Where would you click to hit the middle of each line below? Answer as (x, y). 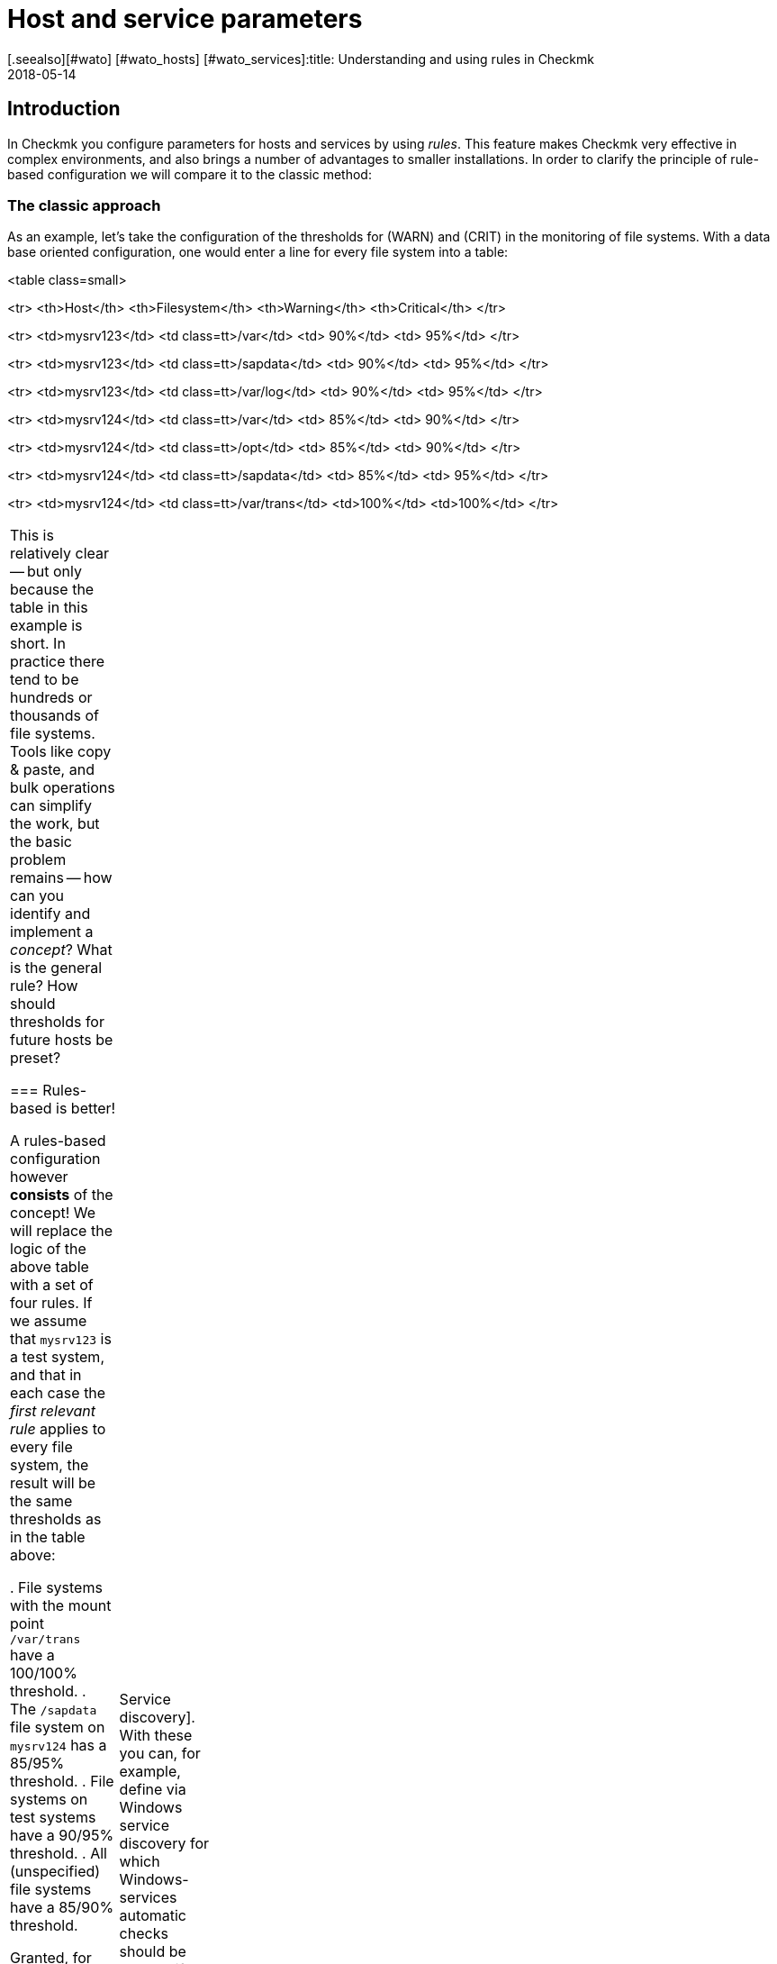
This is (32, 536)
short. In (38, 644)
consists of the (62, 1195)
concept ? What (61, 950)
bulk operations (63, 788)
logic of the (48, 1249)
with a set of (52, 1285)
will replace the (61, 1231)
